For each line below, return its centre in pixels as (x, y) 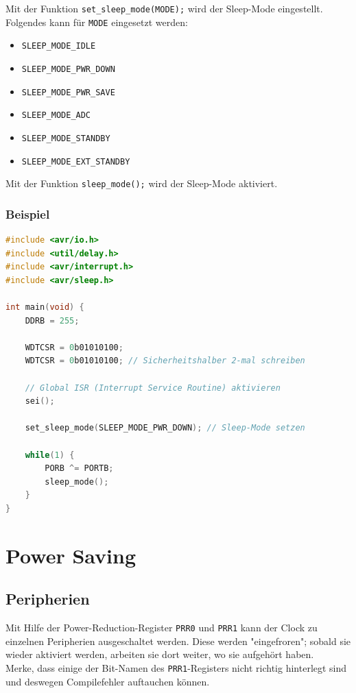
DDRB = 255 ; (52, 320)
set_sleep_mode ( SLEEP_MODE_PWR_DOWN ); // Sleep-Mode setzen (165, 428)
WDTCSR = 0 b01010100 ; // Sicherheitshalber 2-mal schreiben (165, 361)
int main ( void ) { (45, 307)
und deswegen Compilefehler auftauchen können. (108, 681)
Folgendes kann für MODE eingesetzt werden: (97, 22)
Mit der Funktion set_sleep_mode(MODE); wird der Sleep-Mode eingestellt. (164, 8)
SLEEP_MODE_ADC (56, 115)
